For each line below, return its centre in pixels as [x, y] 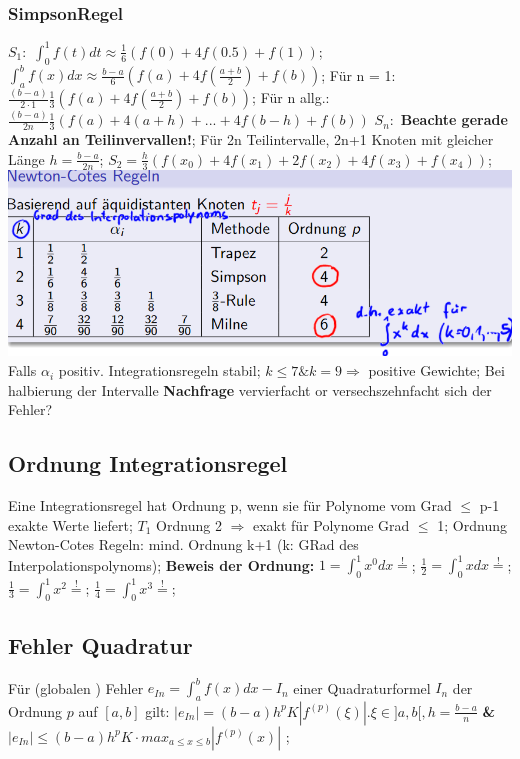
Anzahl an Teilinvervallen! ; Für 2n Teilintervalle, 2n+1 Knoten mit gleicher [251, 139]
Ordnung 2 [189, 524]
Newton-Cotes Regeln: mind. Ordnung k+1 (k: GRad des [183, 544]
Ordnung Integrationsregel [148, 463]
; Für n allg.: [291, 97]
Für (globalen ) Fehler [76, 687]
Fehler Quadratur [100, 644]
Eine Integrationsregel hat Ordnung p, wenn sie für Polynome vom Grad [230, 505]
